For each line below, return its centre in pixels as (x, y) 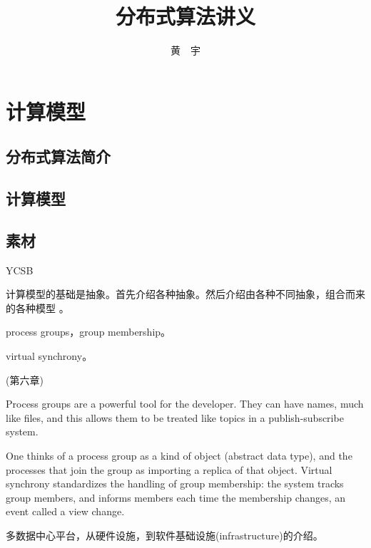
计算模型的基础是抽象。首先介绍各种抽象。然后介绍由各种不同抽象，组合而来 (185, 294)
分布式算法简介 (58, 156)
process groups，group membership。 (88, 332)
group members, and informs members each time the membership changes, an (176, 497)
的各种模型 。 (37, 307)
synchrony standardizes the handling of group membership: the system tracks (175, 484)
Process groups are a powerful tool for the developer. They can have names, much (185, 404)
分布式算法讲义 (185, 16)
